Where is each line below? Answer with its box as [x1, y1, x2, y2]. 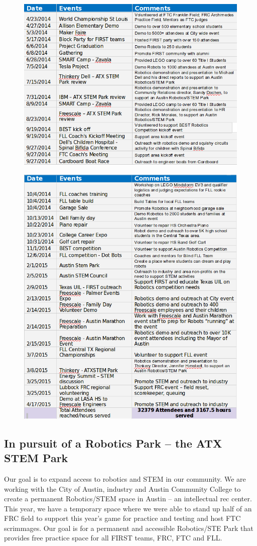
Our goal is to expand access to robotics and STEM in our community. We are [4, 473, 246, 484]
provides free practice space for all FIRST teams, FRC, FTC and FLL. [4, 532, 222, 543]
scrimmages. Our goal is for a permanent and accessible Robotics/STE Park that [4, 522, 253, 533]
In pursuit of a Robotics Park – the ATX [4, 435, 222, 451]
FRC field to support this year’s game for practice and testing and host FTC [4, 513, 241, 523]
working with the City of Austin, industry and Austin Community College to [4, 483, 241, 494]
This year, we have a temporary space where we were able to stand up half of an [4, 503, 252, 513]
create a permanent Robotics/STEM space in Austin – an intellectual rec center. [4, 493, 252, 504]
